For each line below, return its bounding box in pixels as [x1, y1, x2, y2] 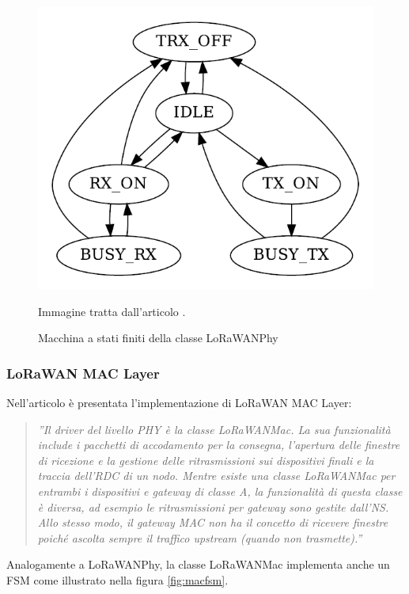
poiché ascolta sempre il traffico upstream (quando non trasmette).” [37, 529, 362, 546]
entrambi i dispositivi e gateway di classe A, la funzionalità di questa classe [37, 482, 403, 499]
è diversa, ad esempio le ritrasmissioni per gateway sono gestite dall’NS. [37, 498, 389, 515]
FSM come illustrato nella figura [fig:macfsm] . [6, 571, 229, 588]
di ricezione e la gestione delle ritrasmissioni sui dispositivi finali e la [37, 451, 374, 468]
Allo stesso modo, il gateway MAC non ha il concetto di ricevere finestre [37, 514, 388, 531]
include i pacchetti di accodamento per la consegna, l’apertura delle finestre [37, 436, 400, 453]
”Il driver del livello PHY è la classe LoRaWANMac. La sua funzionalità [37, 421, 391, 437]
